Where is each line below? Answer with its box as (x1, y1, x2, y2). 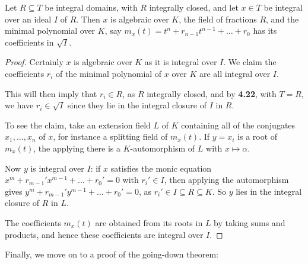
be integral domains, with (45, 1, 138, 13)
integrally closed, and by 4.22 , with (147, 87, 277, 99)
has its (253, 24, 277, 37)
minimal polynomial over (5, 24, 96, 37)
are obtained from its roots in (95, 216, 203, 228)
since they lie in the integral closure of (68, 99, 207, 111)
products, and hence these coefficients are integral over (5, 228, 204, 240)
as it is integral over (144, 56, 217, 68)
